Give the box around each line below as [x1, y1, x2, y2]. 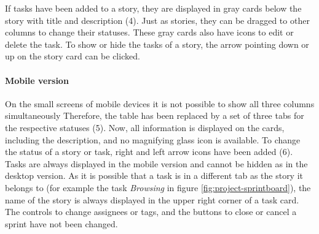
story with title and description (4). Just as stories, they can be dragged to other [5, 13, 310, 26]
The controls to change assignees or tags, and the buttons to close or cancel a [5, 205, 297, 218]
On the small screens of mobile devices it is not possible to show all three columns [5, 97, 315, 110]
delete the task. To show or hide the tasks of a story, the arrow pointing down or [5, 37, 309, 50]
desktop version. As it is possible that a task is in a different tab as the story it [5, 169, 304, 182]
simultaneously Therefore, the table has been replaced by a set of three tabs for [5, 109, 304, 122]
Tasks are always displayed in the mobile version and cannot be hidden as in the [5, 157, 308, 170]
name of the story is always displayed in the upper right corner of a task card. [5, 193, 299, 206]
